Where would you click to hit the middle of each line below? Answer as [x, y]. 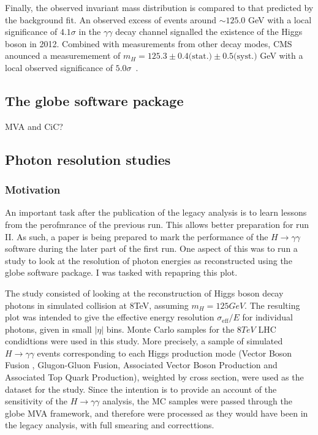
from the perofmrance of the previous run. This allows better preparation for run [157, 224]
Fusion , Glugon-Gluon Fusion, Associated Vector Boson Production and [141, 365]
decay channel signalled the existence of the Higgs [209, 32]
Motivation [33, 190]
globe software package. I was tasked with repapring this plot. [121, 272]
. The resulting [272, 305]
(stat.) [200, 57]
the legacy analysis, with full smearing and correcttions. [110, 425]
